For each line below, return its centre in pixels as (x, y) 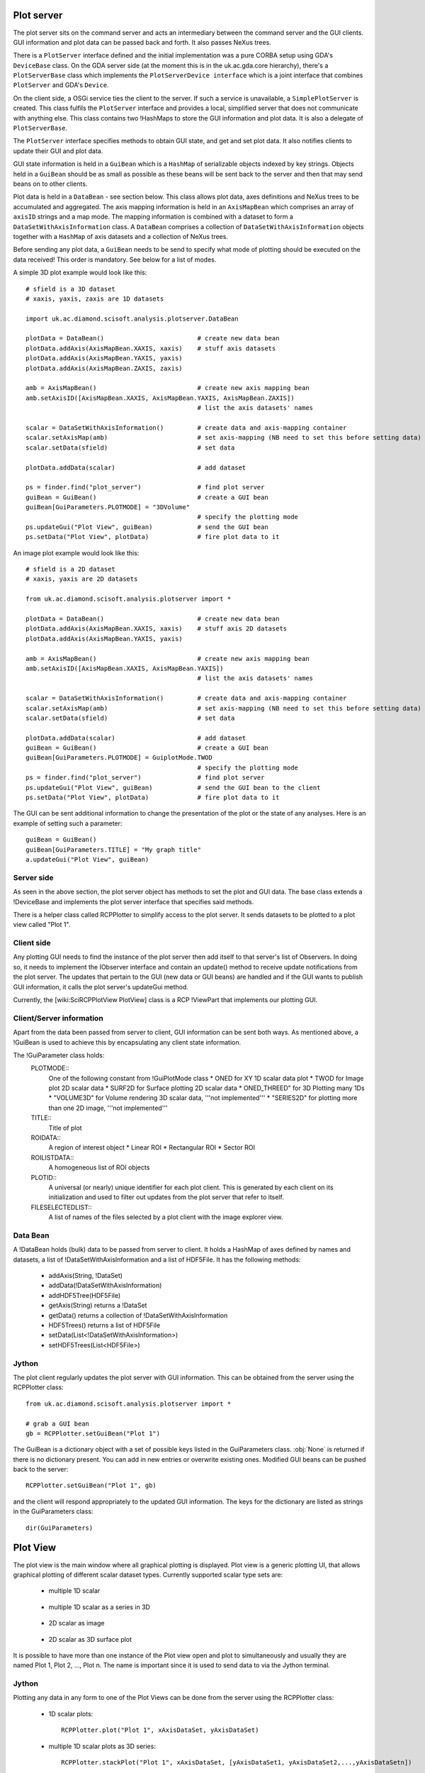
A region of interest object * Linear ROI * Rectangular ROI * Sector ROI (152, 1147)
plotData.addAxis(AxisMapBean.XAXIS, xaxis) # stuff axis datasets (151, 348)
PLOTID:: (44, 1177)
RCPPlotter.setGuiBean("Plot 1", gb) (91, 1485)
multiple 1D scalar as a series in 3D (99, 1607)
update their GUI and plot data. (58, 151)
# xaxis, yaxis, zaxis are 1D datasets (95, 299)
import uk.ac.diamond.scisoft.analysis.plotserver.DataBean (132, 318)
